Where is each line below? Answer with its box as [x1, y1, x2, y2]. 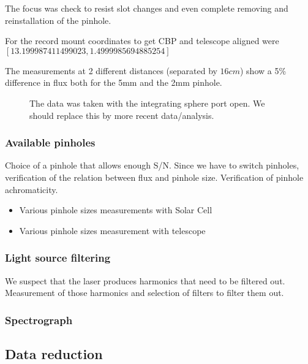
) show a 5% [239, 64, 287, 77]
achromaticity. [5, 183, 58, 195]
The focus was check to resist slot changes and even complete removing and [5, 2, 288, 14]
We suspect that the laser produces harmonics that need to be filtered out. [5, 274, 285, 287]
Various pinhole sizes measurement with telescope [19, 224, 206, 237]
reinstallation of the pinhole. [5, 13, 111, 26]
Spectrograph [5, 312, 73, 327]
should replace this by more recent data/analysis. [29, 108, 214, 121]
